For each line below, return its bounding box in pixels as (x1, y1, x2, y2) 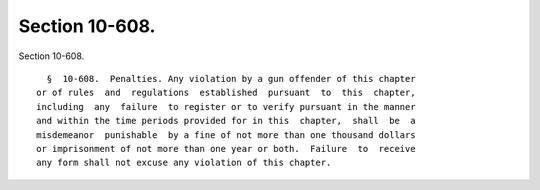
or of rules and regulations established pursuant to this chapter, (36, 87, 416, 99)
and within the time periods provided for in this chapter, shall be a (36, 115, 416, 127)
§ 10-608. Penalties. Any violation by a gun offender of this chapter (46, 73, 416, 84)
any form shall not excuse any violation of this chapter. (36, 157, 332, 169)
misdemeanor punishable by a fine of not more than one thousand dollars (36, 129, 416, 140)
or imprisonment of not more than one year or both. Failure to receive (36, 143, 416, 154)
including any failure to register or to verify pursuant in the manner (36, 101, 416, 112)
